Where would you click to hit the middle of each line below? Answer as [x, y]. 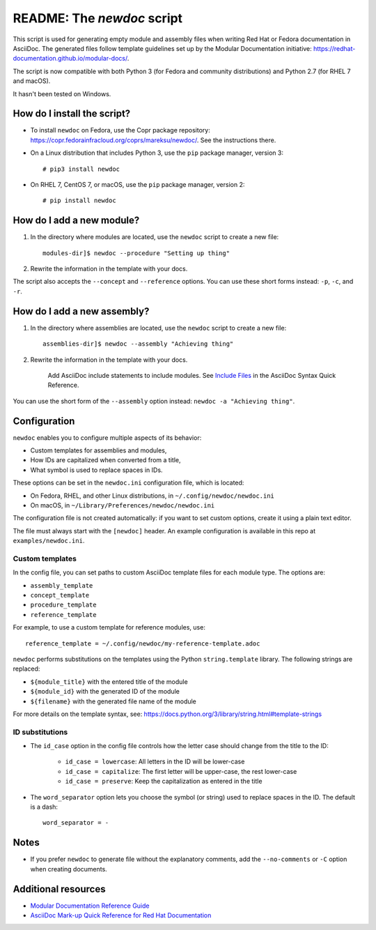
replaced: [26, 669]
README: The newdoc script [98, 18]
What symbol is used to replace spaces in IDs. [96, 470]
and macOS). [32, 81]
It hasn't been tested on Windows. [62, 93]
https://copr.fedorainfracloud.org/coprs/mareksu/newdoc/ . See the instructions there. [153, 140]
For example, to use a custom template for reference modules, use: [109, 627]
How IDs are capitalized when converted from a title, [105, 460]
